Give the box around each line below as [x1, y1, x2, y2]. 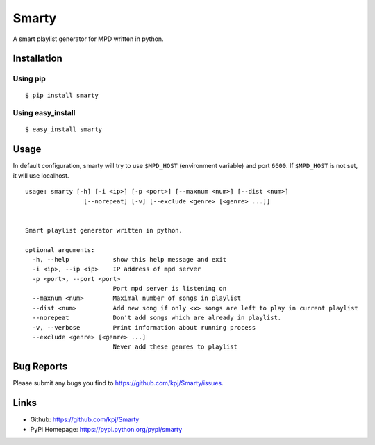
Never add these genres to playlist [112, 343, 237, 351]
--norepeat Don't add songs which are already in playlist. [32, 314, 282, 322]
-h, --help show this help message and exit [32, 255, 227, 263]
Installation [12, 53, 62, 65]
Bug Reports [12, 361, 68, 373]
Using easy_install [12, 108, 76, 118]
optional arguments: [25, 246, 95, 253]
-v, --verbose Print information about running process [32, 324, 256, 331]
